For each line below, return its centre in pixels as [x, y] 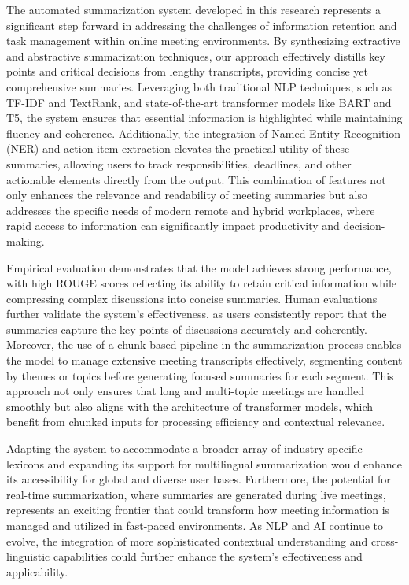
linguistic [28, 556]
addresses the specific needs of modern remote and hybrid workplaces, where [191, 210]
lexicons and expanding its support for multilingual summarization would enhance [204, 463]
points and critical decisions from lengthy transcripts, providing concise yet [187, 71]
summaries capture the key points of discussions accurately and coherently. [187, 329]
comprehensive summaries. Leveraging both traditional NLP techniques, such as [199, 86]
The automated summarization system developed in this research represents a [193, 9]
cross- [385, 541]
